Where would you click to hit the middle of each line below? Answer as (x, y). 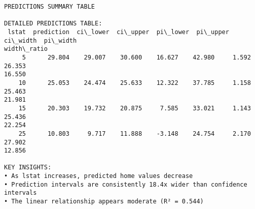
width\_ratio (26, 49)
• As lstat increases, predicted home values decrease (99, 176)
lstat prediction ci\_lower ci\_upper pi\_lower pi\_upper (118, 32)
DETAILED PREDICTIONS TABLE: (53, 24)
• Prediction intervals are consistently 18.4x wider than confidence (126, 184)
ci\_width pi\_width (41, 40)
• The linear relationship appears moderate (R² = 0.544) (104, 202)
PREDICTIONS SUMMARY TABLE (49, 7)
